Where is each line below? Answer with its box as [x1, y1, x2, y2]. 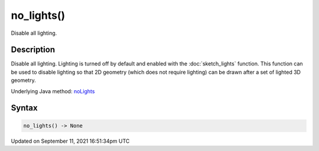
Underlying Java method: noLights [11, 87, 95, 94]
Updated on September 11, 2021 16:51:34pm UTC [11, 137, 130, 145]
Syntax [11, 103, 38, 113]
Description [11, 45, 56, 55]
